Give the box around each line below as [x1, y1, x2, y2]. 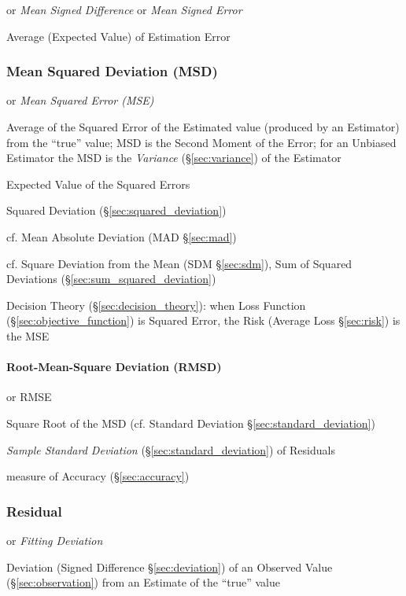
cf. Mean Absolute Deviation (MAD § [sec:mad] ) [6, 228, 237, 245]
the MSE [6, 327, 50, 344]
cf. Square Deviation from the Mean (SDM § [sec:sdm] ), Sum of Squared [6, 255, 352, 271]
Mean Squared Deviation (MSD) [6, 61, 218, 81]
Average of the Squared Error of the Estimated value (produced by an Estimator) [6, 119, 400, 134]
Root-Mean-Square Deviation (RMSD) [6, 359, 222, 375]
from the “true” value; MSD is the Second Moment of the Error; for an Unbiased [6, 134, 397, 150]
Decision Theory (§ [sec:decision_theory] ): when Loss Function [6, 296, 306, 313]
